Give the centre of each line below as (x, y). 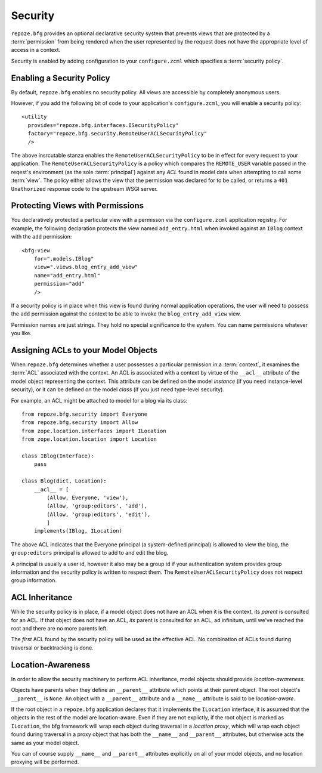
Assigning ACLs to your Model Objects (84, 350)
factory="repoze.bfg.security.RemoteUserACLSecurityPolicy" (117, 134)
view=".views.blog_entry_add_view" (86, 267)
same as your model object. (45, 743)
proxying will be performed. (45, 762)
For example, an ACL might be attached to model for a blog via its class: (99, 400)
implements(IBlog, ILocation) (78, 531)
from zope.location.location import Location (89, 439)
